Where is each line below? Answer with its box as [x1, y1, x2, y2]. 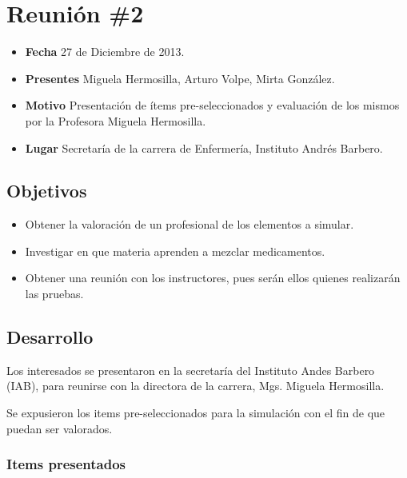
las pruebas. [25, 285, 84, 302]
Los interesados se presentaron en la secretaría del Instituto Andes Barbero [6, 361, 375, 378]
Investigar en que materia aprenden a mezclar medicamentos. [25, 242, 325, 259]
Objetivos [6, 178, 87, 203]
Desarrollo [6, 325, 94, 349]
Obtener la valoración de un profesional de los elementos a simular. [25, 216, 354, 233]
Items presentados [6, 454, 126, 474]
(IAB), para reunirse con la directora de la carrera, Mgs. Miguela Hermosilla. [6, 377, 385, 394]
